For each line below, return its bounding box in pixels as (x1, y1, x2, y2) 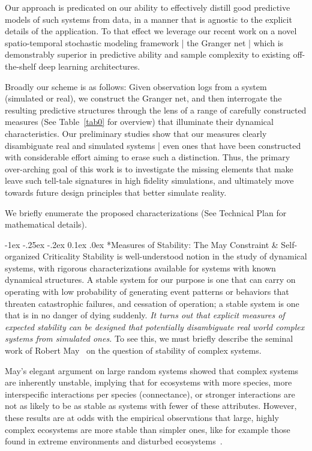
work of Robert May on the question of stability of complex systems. (5, 344, 262, 357)
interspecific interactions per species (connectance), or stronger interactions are (5, 387, 295, 400)
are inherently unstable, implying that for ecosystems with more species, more (5, 376, 292, 389)
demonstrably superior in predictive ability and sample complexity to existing (5, 48, 290, 61)
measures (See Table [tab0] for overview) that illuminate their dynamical (5, 115, 274, 128)
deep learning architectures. (38, 59, 140, 72)
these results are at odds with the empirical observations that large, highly (5, 411, 279, 423)
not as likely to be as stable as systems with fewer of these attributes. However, (5, 399, 297, 412)
